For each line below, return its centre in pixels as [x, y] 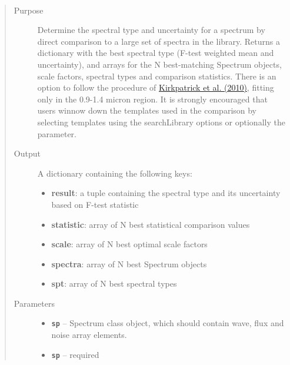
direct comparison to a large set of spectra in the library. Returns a [159, 41]
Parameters [34, 303]
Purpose [29, 10]
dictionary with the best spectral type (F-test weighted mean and [156, 53]
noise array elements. [89, 335]
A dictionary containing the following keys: [115, 173]
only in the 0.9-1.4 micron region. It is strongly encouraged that [152, 99]
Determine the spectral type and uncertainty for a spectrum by [151, 30]
